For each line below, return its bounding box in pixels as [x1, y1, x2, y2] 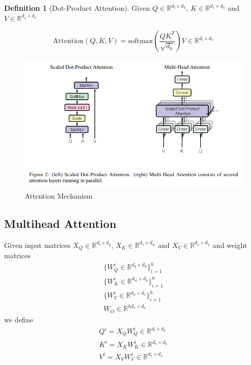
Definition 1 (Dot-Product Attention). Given [4, 3, 150, 13]
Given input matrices [4, 239, 71, 250]
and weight [213, 239, 247, 250]
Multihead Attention [4, 216, 117, 232]
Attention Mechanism [25, 190, 92, 201]
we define [4, 314, 33, 324]
